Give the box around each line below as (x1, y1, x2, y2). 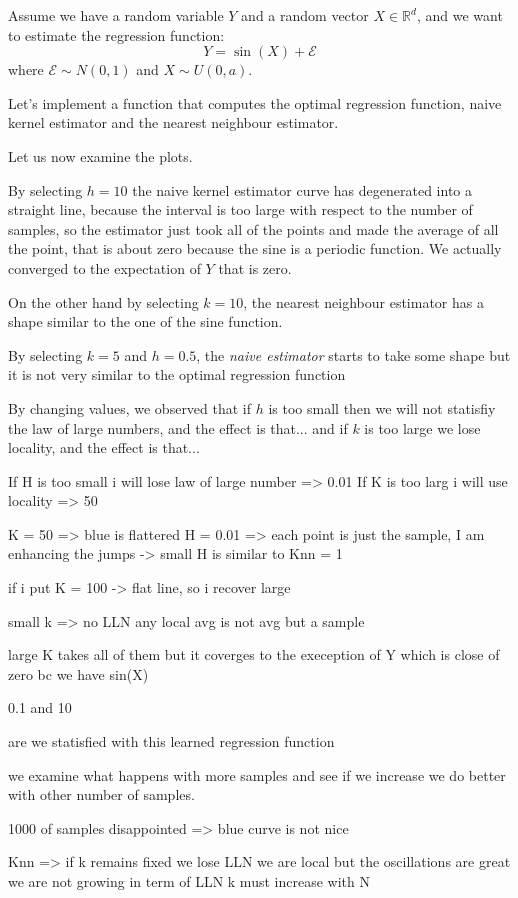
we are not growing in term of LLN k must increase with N (8, 871, 370, 891)
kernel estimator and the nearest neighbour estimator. (8, 112, 339, 133)
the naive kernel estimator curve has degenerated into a (132, 179, 472, 200)
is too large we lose (364, 417, 481, 438)
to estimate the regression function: (8, 24, 225, 45)
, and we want (416, 5, 503, 25)
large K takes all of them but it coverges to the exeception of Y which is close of (8, 644, 500, 665)
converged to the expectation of (8, 257, 201, 278)
